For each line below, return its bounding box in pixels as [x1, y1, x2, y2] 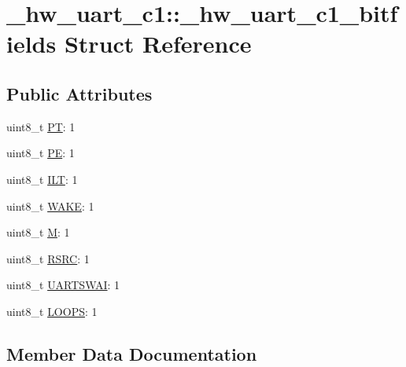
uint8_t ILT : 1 [6, 171, 78, 187]
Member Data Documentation [6, 341, 257, 365]
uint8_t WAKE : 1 [6, 197, 94, 214]
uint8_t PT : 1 [6, 118, 76, 134]
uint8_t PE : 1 [6, 145, 75, 161]
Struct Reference [64, 28, 252, 60]
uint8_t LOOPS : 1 [6, 303, 98, 319]
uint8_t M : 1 [6, 224, 70, 240]
